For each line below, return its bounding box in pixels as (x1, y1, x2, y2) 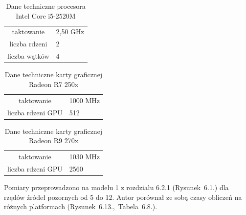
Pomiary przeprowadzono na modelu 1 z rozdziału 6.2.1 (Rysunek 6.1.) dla (4, 182, 229, 192)
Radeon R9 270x (28, 135, 79, 146)
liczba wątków (7, 51, 49, 61)
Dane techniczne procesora (6, 1, 86, 11)
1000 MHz (69, 95, 100, 105)
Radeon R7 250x (28, 79, 79, 89)
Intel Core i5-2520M (16, 10, 76, 21)
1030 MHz (69, 151, 100, 162)
